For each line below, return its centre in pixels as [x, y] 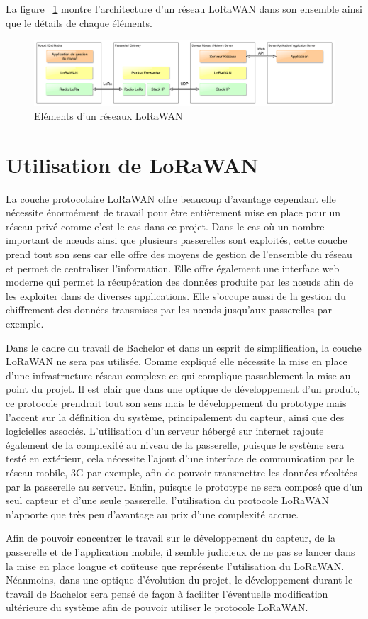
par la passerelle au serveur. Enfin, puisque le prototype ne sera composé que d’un [184, 486]
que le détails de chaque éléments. [79, 22]
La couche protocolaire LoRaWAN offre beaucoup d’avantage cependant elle [171, 198]
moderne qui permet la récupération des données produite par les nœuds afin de [180, 282]
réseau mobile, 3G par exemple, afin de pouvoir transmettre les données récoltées [182, 472]
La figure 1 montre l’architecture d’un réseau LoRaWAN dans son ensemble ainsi [184, 9]
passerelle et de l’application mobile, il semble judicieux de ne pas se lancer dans [180, 551]
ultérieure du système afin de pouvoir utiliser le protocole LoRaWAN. [157, 607]
